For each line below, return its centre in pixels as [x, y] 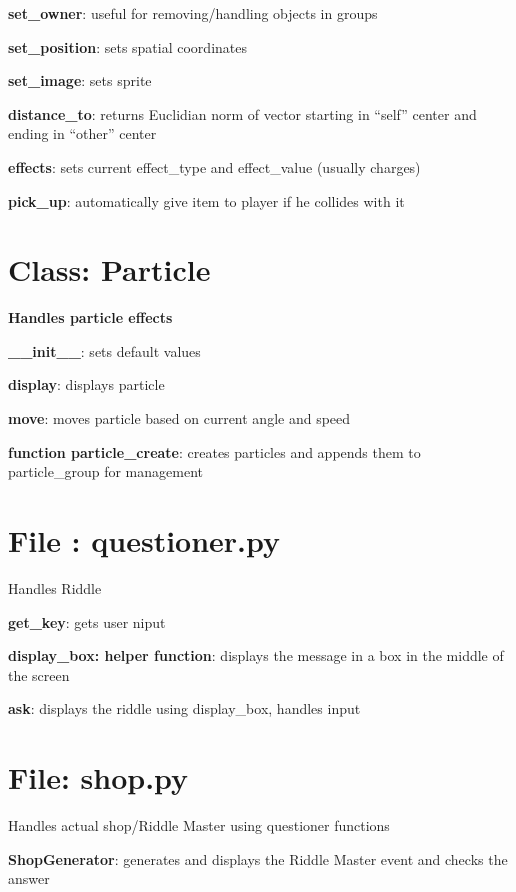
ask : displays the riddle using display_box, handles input [184, 708]
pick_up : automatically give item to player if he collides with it [206, 200]
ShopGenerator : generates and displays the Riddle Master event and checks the [258, 858]
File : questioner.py [144, 540]
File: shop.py [98, 777]
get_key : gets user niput [87, 621]
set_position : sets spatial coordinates [127, 46]
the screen [39, 674]
